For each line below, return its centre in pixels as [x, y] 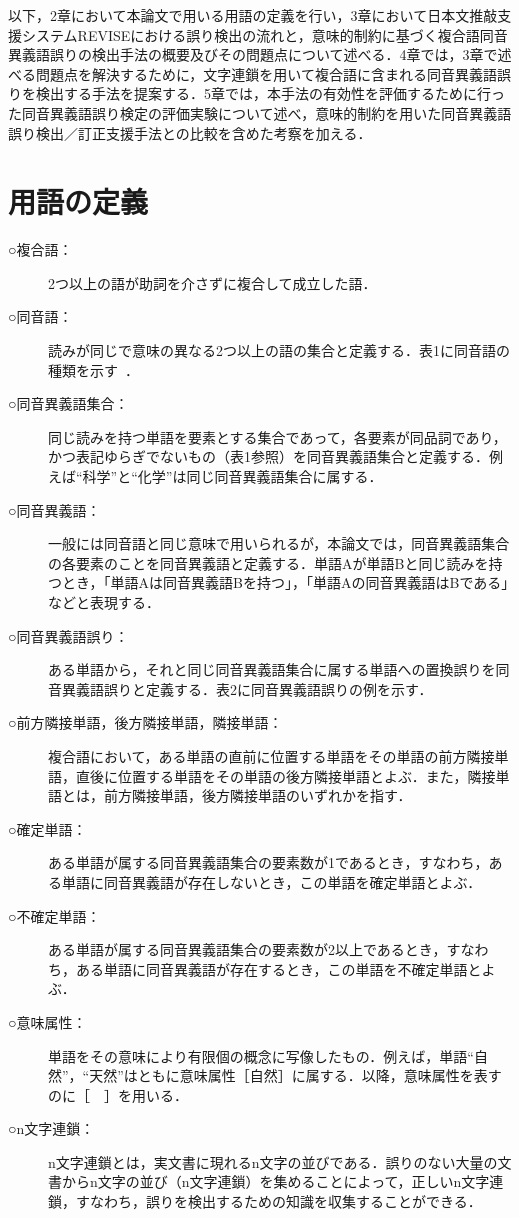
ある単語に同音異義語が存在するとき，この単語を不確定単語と [278, 968]
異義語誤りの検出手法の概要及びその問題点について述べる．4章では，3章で [253, 54]
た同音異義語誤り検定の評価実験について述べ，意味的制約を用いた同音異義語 [260, 112]
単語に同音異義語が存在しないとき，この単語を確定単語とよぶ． [271, 881]
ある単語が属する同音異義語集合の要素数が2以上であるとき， [247, 949]
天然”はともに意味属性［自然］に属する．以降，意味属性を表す [295, 1075]
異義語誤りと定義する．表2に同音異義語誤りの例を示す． [247, 688]
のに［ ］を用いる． [118, 1094]
